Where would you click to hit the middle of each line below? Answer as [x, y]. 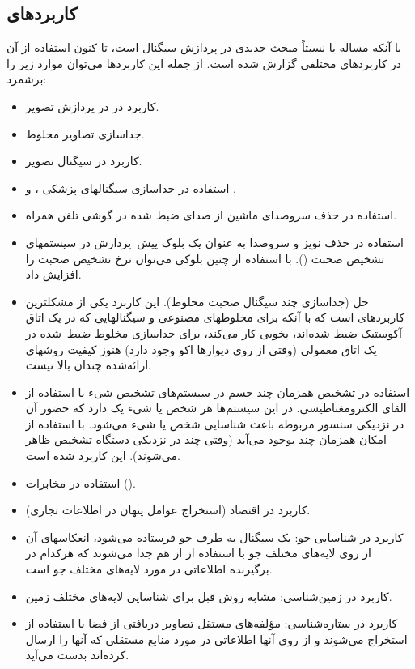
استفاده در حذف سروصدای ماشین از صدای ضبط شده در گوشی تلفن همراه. [211, 215]
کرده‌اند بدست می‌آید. [77, 655]
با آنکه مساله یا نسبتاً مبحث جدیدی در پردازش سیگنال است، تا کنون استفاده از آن [204, 47]
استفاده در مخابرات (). [80, 482]
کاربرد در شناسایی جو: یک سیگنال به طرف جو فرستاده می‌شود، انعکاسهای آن [214, 537]
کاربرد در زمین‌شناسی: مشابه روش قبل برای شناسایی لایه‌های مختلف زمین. [209, 596]
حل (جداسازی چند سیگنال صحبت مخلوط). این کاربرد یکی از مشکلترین [197, 301]
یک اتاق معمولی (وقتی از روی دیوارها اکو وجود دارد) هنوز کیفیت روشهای [201, 349]
